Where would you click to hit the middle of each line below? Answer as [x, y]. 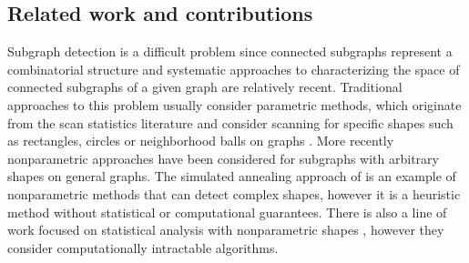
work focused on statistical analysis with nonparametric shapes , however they [226, 230]
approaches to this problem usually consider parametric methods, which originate [234, 104]
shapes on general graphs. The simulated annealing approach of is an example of [232, 176]
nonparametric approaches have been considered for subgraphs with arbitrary [223, 158]
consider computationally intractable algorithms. [143, 247]
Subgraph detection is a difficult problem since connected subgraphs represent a [230, 51]
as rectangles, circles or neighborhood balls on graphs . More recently [201, 141]
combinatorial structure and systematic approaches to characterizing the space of [234, 69]
